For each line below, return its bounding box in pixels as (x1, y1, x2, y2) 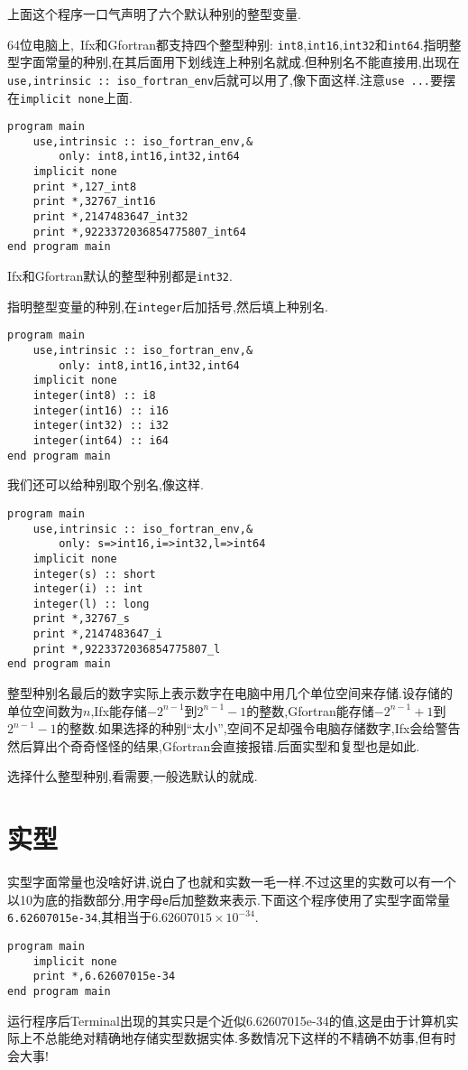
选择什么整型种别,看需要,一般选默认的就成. (7, 767, 258, 786)
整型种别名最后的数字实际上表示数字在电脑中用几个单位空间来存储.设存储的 (7, 684, 453, 702)
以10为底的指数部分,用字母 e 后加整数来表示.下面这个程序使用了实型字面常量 (7, 889, 450, 908)
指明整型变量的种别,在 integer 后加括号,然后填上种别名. (7, 296, 328, 315)
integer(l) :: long (32, 597, 150, 610)
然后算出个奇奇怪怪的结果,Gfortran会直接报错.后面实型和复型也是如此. (7, 736, 420, 755)
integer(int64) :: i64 (32, 433, 169, 447)
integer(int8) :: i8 (32, 389, 156, 402)
